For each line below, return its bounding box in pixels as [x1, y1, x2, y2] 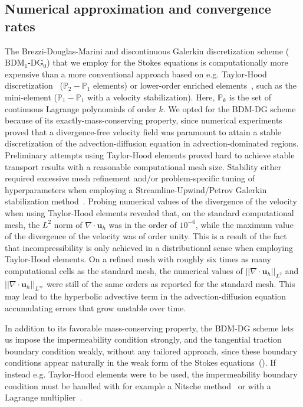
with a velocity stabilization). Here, [87, 90, 215, 103]
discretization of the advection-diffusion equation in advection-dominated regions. [5, 137, 299, 149]
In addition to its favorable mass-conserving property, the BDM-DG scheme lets [5, 321, 294, 334]
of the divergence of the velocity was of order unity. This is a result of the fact [5, 230, 287, 242]
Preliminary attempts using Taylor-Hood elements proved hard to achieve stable [5, 148, 295, 161]
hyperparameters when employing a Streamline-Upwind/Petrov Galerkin [5, 183, 267, 196]
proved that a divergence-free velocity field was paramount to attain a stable [5, 125, 281, 138]
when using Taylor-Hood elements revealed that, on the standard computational [5, 206, 294, 219]
